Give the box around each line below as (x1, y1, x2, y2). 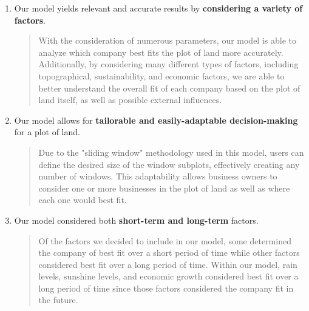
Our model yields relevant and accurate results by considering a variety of (14, 2, 303, 14)
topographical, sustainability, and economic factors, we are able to (38, 69, 285, 82)
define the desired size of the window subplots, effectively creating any (38, 158, 300, 170)
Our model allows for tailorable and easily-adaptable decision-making (14, 113, 298, 126)
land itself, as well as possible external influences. (38, 93, 222, 106)
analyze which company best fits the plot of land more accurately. (38, 45, 284, 58)
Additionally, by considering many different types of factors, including (38, 58, 299, 70)
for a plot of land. (14, 125, 80, 138)
